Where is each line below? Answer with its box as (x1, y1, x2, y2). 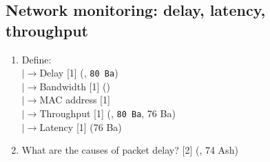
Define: (21, 52, 52, 66)
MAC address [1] (39, 92, 110, 107)
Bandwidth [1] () (39, 79, 110, 93)
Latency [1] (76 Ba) (39, 119, 122, 134)
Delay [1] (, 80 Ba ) (39, 65, 118, 80)
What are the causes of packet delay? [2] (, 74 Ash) (21, 143, 238, 157)
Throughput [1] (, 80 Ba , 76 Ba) (39, 106, 176, 121)
